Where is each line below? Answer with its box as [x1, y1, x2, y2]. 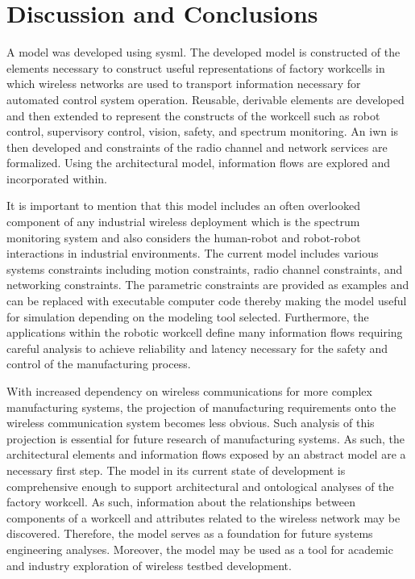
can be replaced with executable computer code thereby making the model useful [6, 292, 407, 309]
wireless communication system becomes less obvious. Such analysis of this [6, 414, 375, 431]
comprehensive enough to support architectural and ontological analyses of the [6, 477, 394, 494]
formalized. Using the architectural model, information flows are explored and [6, 154, 391, 171]
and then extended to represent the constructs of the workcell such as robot [6, 107, 380, 124]
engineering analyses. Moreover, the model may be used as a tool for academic [6, 540, 393, 557]
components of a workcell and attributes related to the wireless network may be [6, 509, 400, 526]
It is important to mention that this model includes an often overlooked [6, 197, 360, 214]
